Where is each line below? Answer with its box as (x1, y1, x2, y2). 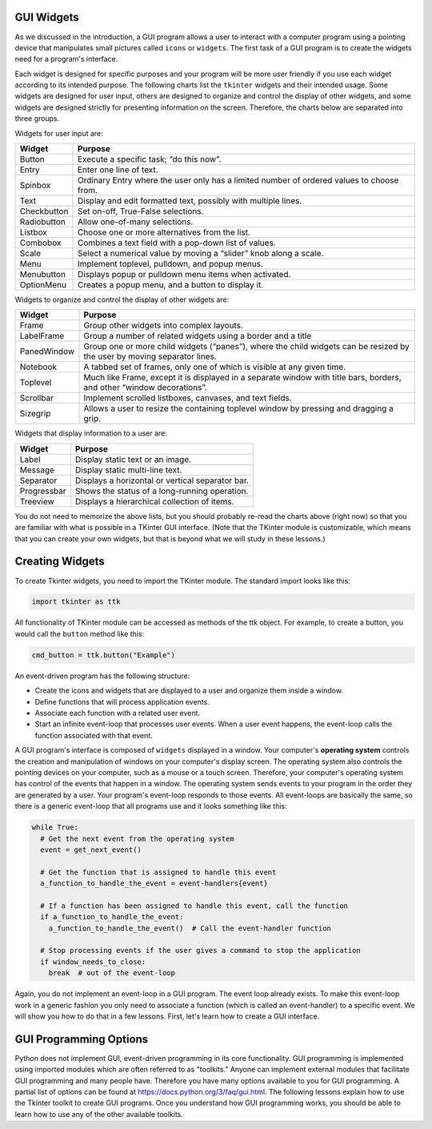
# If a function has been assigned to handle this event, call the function (40, 901, 348, 910)
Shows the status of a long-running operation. (74, 485, 249, 496)
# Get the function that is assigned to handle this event (40, 867, 277, 877)
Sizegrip (19, 408, 51, 420)
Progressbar (19, 485, 67, 496)
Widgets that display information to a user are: (14, 428, 168, 438)
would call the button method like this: (14, 629, 145, 638)
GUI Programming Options (14, 1032, 149, 1046)
